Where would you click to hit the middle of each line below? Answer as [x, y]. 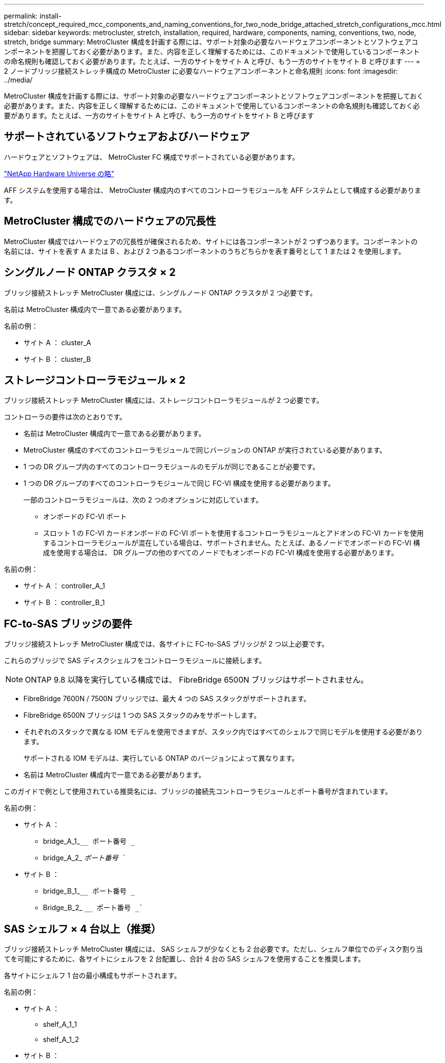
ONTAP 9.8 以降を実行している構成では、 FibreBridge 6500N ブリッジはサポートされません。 [197, 680]
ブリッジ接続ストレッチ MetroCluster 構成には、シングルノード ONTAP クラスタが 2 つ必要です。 [160, 292]
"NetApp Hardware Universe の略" [59, 173]
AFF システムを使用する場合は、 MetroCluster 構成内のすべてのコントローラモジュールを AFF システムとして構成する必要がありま [213, 190]
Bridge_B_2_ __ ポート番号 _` [93, 908]
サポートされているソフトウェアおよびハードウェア [127, 137]
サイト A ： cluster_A [57, 342]
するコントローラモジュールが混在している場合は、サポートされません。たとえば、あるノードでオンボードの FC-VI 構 [232, 543]
